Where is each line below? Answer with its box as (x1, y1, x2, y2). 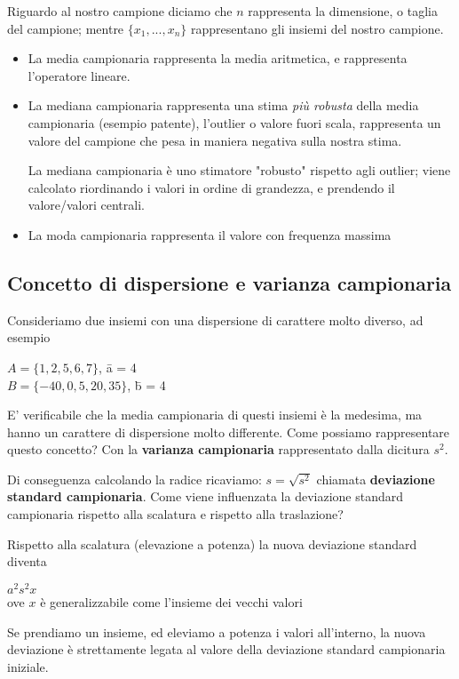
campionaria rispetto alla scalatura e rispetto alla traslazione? (7, 505, 344, 523)
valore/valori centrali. (28, 196, 145, 214)
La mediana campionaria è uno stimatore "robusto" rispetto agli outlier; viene (28, 161, 451, 180)
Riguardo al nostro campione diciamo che (7, 2, 233, 20)
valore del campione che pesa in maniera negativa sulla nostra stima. (28, 131, 402, 149)
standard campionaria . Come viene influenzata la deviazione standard (7, 487, 403, 506)
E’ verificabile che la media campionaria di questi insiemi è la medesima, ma (7, 405, 423, 424)
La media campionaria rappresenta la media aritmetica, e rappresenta (28, 49, 408, 68)
